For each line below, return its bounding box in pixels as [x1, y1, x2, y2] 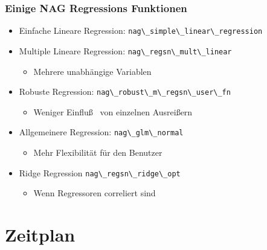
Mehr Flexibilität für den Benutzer [33, 146, 162, 159]
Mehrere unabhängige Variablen [33, 65, 152, 77]
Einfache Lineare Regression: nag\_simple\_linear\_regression [19, 24, 263, 37]
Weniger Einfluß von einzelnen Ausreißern [33, 105, 193, 118]
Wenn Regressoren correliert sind [33, 187, 156, 199]
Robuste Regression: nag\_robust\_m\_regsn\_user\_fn [19, 85, 231, 98]
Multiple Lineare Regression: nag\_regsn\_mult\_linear [19, 44, 232, 57]
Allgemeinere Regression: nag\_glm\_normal [19, 126, 184, 138]
